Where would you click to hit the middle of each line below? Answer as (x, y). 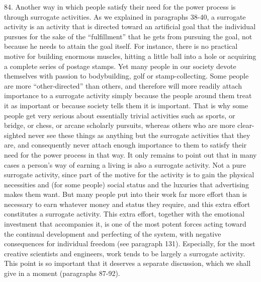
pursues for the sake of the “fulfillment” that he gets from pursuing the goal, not (128, 36)
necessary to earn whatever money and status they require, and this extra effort (127, 204)
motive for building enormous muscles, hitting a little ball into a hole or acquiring (130, 56)
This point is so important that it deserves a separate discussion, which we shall (127, 263)
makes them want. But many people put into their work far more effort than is (126, 194)
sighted (15, 135)
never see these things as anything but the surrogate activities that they (139, 135)
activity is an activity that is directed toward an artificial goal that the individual (130, 26)
